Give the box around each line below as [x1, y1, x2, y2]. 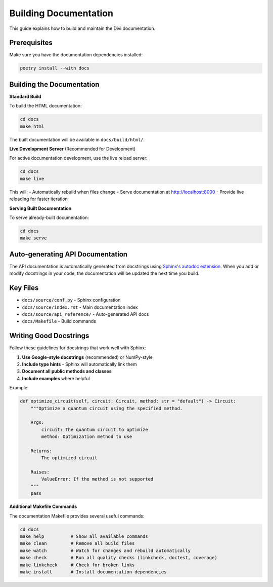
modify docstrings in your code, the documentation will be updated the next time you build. [9, 270, 200, 276]
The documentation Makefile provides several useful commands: [9, 512, 145, 519]
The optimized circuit [41, 455, 98, 461]
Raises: [30, 469, 50, 475]
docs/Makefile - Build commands [22, 318, 96, 324]
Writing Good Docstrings [9, 332, 89, 340]
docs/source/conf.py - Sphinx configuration [22, 297, 121, 303]
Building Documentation [9, 8, 114, 19]
